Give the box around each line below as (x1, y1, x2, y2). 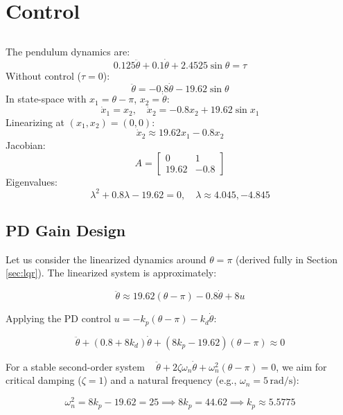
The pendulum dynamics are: (6, 44, 130, 58)
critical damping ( (6, 373, 82, 387)
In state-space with (6, 91, 87, 106)
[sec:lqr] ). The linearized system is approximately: (6, 265, 217, 280)
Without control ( (6, 68, 81, 82)
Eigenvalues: (6, 174, 58, 188)
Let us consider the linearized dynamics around (6, 251, 206, 266)
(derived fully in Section (236, 251, 338, 266)
